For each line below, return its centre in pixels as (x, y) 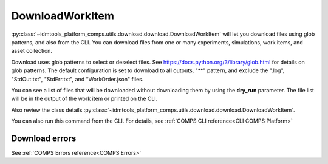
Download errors (44, 138)
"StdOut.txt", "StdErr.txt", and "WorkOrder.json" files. (77, 79)
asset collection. (32, 51)
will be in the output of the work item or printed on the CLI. (84, 99)
